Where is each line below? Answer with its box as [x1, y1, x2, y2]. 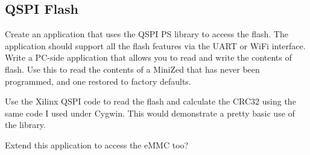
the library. [5, 118, 46, 131]
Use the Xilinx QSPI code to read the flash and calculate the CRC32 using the [5, 95, 296, 108]
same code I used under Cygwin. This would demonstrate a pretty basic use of [5, 106, 295, 119]
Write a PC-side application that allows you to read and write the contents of [5, 51, 292, 64]
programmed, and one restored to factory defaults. [5, 74, 191, 87]
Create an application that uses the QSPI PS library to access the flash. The [5, 28, 288, 40]
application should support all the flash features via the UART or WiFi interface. [5, 39, 306, 52]
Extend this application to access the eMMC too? [5, 138, 189, 151]
